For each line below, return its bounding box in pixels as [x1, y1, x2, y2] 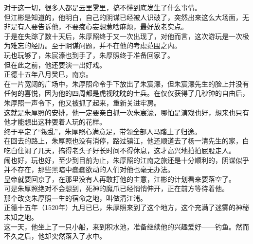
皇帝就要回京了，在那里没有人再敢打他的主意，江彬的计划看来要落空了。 [4, 174, 235, 184]
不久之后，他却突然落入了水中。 [4, 231, 106, 241]
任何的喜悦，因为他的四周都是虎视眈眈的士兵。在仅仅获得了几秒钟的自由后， [4, 88, 249, 98]
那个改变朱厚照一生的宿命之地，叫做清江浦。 [4, 192, 147, 203]
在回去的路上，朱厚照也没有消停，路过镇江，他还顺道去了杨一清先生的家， [4, 136, 242, 146]
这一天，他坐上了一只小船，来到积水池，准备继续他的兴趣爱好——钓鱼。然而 [4, 221, 249, 231]
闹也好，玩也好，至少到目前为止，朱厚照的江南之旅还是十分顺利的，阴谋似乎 [4, 155, 249, 165]
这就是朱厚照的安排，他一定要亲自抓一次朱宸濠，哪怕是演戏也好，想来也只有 [4, 107, 249, 117]
